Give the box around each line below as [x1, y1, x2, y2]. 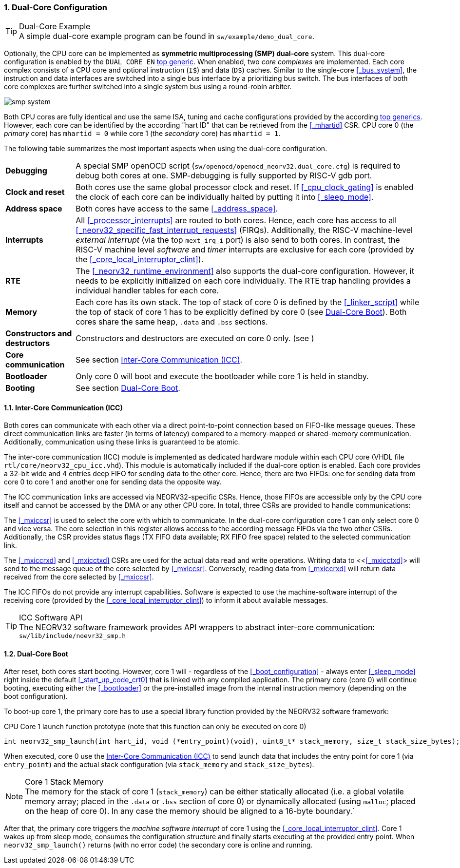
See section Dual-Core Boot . [76, 383, 180, 393]
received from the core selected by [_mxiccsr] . [4, 572, 154, 581]
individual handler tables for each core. [76, 286, 219, 296]
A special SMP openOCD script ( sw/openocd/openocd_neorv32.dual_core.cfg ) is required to [76, 161, 401, 171]
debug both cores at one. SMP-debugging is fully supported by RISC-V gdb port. [76, 171, 372, 181]
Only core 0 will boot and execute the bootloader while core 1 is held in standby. [76, 371, 369, 382]
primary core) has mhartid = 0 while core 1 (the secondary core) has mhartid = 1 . [4, 129, 281, 138]
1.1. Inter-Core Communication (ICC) [4, 403, 123, 412]
